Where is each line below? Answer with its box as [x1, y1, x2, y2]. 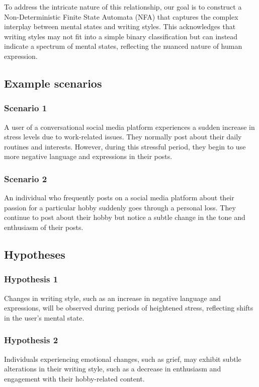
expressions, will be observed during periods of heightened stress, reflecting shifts [4, 302, 253, 313]
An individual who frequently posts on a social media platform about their [4, 192, 234, 203]
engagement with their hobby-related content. [4, 373, 145, 383]
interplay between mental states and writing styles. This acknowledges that [4, 21, 236, 32]
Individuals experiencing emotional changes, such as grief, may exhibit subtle [4, 353, 241, 364]
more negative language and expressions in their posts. [4, 151, 172, 162]
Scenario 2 [4, 172, 47, 185]
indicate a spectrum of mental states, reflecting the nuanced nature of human [4, 41, 242, 51]
